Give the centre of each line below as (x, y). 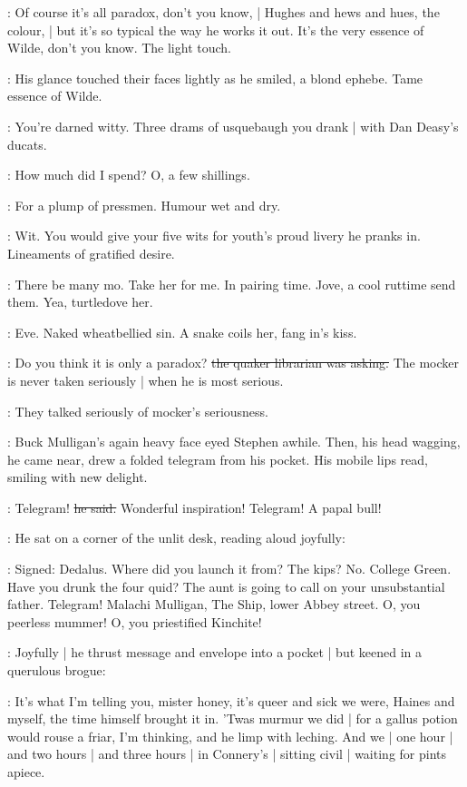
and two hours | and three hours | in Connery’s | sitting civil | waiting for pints (227, 754)
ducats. (27, 144)
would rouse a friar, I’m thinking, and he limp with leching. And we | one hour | (230, 736)
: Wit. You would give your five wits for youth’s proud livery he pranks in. (214, 236)
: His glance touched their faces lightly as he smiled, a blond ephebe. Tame (215, 78)
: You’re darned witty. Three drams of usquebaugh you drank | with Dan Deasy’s (233, 126)
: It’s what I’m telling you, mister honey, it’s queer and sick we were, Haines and (231, 700)
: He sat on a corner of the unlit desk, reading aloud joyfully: (176, 538)
